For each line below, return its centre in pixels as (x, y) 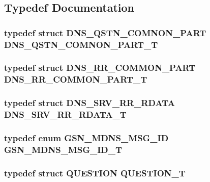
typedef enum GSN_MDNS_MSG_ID (86, 138)
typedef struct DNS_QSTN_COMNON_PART (105, 32)
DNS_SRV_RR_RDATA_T (65, 114)
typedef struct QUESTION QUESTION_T (95, 173)
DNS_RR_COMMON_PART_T (76, 79)
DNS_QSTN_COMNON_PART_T (81, 44)
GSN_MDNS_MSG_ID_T (63, 149)
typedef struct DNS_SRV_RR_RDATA (89, 103)
